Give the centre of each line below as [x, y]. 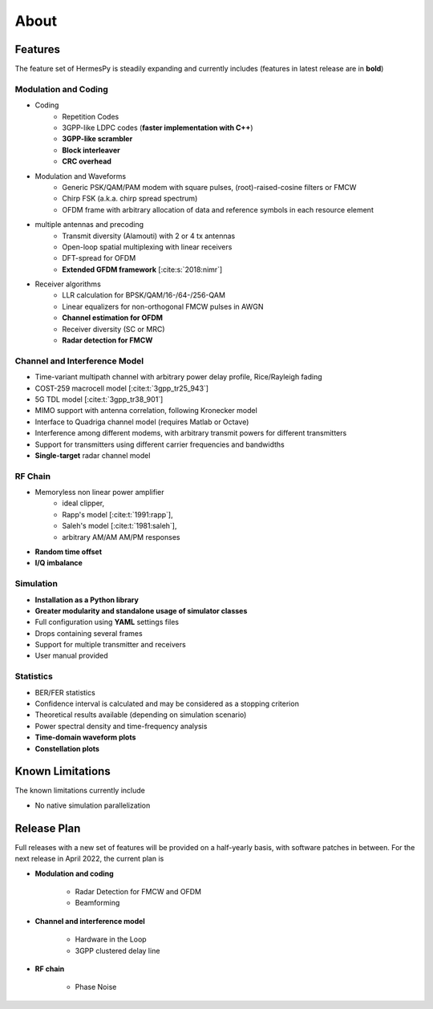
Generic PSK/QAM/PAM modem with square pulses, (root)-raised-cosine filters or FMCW [209, 187]
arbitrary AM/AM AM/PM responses [121, 537]
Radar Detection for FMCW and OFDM [138, 891]
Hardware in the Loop [111, 939]
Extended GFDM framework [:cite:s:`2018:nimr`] [142, 269]
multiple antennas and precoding [89, 225]
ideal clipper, [83, 503]
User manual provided [71, 656]
